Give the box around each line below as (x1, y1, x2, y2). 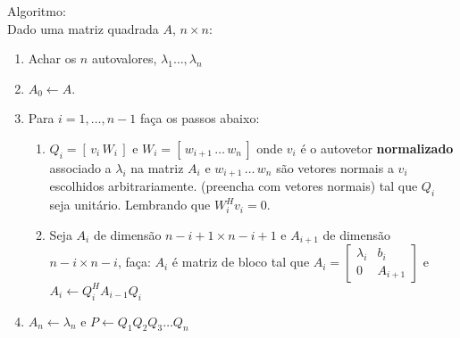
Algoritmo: (7, 2, 66, 20)
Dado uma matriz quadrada (7, 19, 159, 37)
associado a (49, 158, 112, 177)
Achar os (28, 49, 77, 68)
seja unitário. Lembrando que (49, 195, 211, 214)
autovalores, (91, 49, 157, 68)
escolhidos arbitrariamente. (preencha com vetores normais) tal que (49, 177, 418, 195)
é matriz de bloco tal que (171, 252, 310, 271)
